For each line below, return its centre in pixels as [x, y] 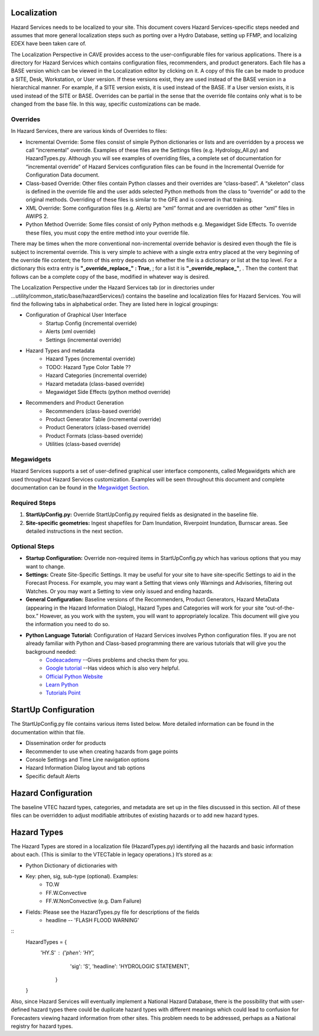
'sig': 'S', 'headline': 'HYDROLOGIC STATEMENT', [130, 966]
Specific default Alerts [53, 776]
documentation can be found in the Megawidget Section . [80, 488]
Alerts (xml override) [71, 331]
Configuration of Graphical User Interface [76, 315]
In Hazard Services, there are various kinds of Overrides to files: [89, 131]
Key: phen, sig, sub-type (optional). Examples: [82, 877]
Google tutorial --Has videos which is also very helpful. [113, 668]
